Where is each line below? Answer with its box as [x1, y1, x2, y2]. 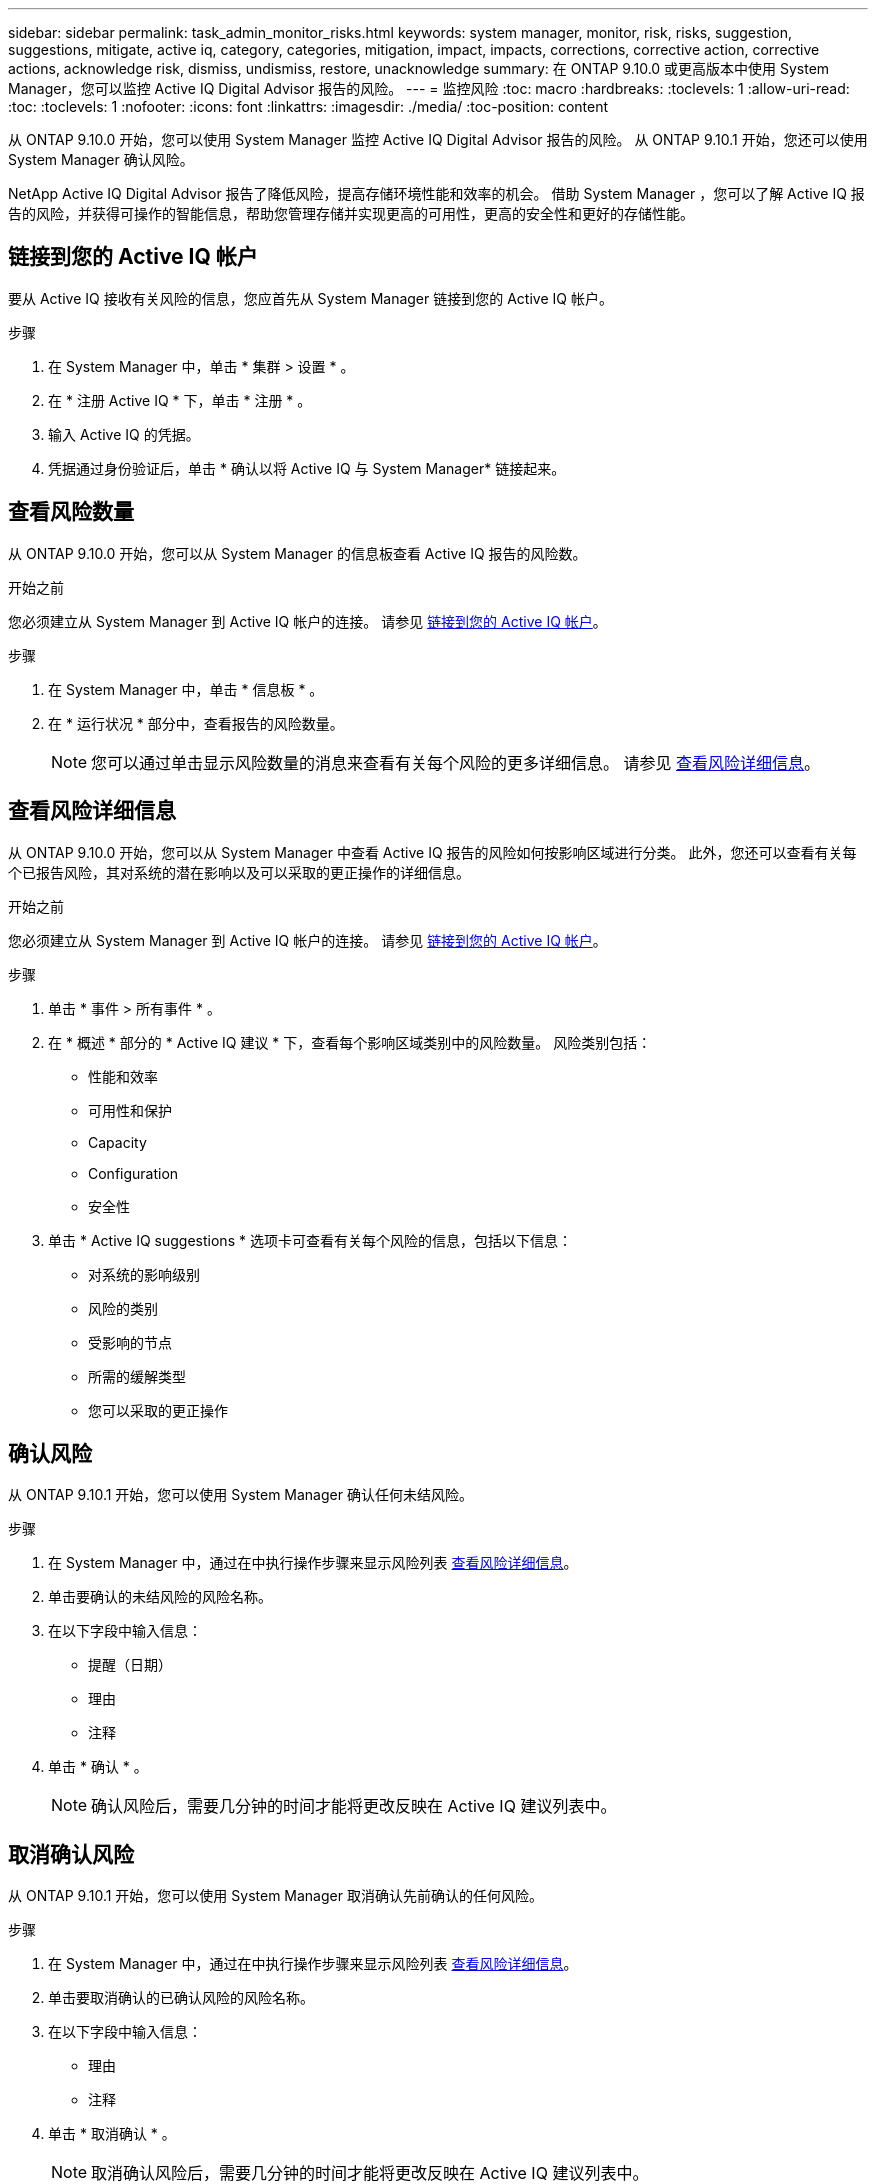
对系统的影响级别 [88, 1265, 200, 1283]
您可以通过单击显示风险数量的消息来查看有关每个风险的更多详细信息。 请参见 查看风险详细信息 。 [91, 752, 821, 773]
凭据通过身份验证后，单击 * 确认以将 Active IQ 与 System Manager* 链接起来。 [48, 459, 566, 477]
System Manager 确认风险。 [8, 151, 194, 168]
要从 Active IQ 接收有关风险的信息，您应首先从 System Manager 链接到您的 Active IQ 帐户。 [8, 289, 613, 307]
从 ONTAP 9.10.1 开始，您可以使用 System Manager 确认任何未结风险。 [8, 1486, 473, 1504]
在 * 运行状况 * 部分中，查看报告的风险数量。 [48, 714, 344, 732]
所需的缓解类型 [88, 1367, 186, 1385]
